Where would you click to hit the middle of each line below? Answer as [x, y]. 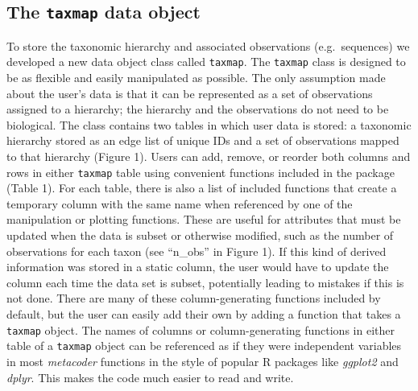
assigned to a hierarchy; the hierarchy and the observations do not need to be [198, 109]
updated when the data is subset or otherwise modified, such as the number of [200, 235]
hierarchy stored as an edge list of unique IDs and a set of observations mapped [203, 140]
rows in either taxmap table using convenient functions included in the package [201, 172]
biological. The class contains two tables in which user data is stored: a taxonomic [209, 124]
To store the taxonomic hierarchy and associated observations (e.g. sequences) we [208, 45]
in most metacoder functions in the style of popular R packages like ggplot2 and [203, 361]
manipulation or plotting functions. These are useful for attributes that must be [204, 219]
